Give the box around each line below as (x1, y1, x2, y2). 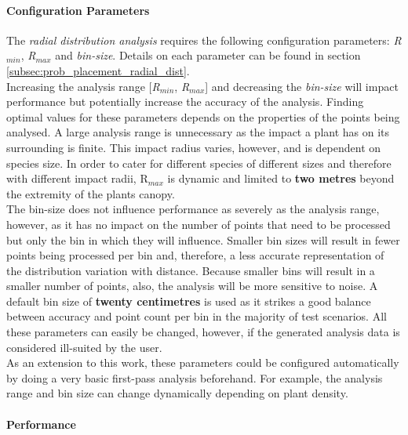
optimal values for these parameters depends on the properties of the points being (6, 108, 400, 125)
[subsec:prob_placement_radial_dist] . (6, 62, 190, 78)
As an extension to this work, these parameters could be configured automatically (6, 354, 399, 371)
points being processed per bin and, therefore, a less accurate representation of (6, 247, 384, 263)
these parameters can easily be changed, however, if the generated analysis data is (6, 324, 400, 340)
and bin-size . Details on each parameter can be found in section (55, 47, 361, 63)
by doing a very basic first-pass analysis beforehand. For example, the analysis (6, 369, 383, 386)
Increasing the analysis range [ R (6, 78, 160, 94)
